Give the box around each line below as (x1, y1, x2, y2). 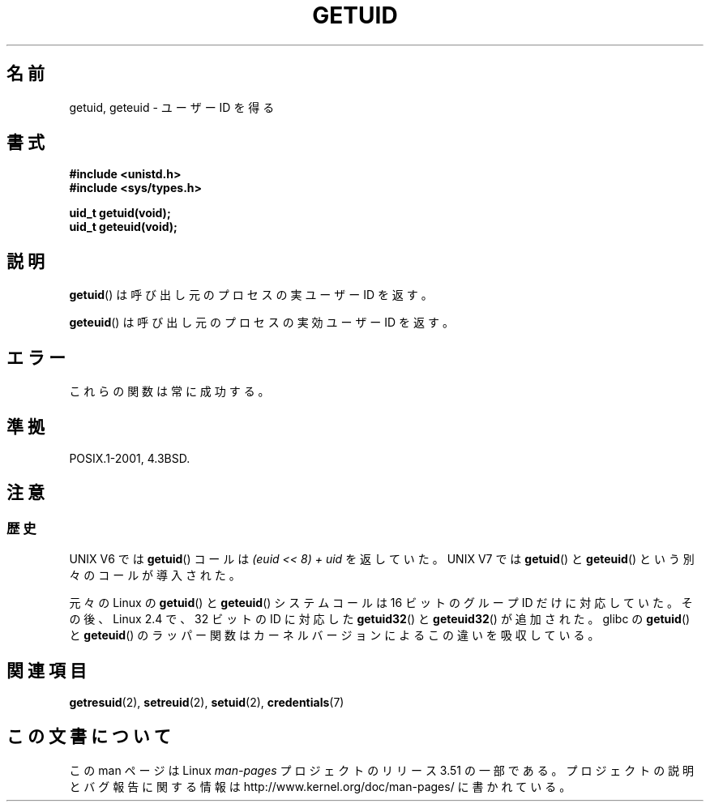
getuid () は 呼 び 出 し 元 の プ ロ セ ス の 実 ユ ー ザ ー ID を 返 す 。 (69, 288, 433, 302)
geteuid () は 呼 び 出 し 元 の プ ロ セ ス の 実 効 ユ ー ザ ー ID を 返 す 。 (69, 315, 454, 330)
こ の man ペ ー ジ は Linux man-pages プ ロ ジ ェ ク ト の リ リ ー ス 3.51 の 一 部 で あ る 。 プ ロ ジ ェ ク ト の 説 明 (69, 763, 695, 777)
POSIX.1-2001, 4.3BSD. (69, 451, 190, 465)
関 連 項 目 (6, 660, 87, 681)
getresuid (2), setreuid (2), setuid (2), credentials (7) (69, 695, 344, 710)
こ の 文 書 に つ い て (6, 726, 171, 747)
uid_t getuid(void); (69, 206, 171, 220)
